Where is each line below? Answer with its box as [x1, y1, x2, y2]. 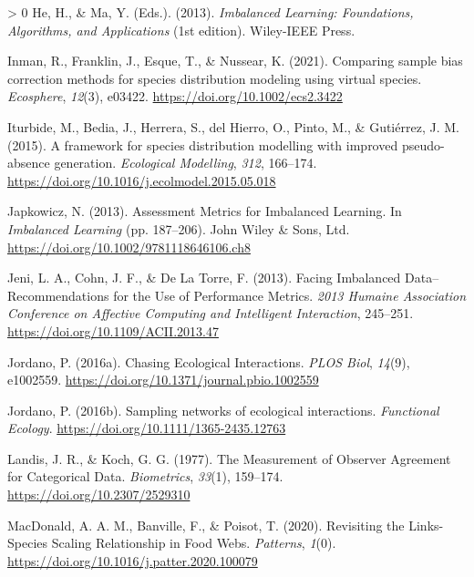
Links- [408, 515, 444, 534]
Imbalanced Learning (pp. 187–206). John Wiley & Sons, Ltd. [7, 219, 350, 238]
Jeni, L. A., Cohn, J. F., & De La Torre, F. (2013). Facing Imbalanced [7, 268, 401, 287]
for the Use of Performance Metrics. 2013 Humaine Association [113, 285, 467, 304]
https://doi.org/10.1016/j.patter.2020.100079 [7, 551, 258, 570]
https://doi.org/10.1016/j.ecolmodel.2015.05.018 [7, 170, 276, 190]
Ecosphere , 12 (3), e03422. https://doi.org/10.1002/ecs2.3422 [7, 87, 343, 106]
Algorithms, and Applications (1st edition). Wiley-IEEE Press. [7, 20, 355, 39]
